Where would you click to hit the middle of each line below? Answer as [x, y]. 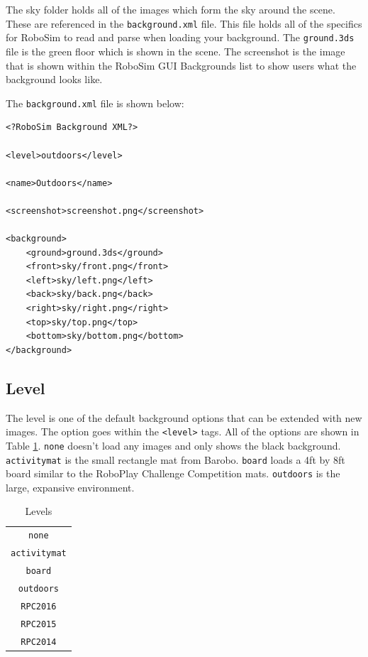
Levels [39, 511]
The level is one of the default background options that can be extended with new [184, 417]
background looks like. [54, 79]
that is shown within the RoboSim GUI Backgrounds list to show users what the [181, 65]
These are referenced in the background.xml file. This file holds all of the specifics [184, 23]
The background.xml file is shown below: [95, 103]
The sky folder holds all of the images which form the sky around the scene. [171, 9]
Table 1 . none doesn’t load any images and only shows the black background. [173, 445]
